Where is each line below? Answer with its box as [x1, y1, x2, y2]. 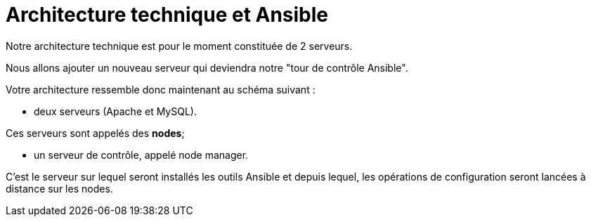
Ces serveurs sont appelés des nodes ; [6, 126, 185, 139]
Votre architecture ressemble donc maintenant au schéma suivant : [6, 83, 316, 96]
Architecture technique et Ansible [6, 3, 329, 27]
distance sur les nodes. [6, 182, 113, 195]
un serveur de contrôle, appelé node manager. [34, 148, 249, 161]
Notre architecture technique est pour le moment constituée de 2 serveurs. [6, 39, 353, 52]
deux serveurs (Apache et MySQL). [34, 105, 197, 117]
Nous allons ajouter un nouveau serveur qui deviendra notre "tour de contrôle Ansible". [6, 61, 408, 74]
